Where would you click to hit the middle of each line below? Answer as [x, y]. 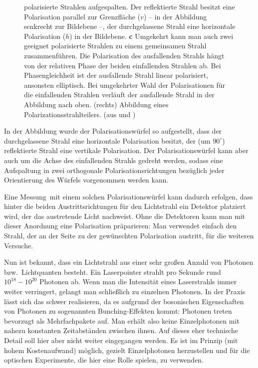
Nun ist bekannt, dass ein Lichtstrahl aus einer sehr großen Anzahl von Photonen [129, 262]
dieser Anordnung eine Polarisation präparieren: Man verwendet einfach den [121, 226]
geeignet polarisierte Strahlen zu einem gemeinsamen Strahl [115, 46]
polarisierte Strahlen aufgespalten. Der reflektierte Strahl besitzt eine [129, 6]
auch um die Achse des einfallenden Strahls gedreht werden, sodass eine [114, 160]
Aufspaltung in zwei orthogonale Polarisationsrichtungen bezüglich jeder [114, 170]
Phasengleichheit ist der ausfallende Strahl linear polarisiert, [116, 75]
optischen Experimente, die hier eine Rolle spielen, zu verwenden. [104, 360]
